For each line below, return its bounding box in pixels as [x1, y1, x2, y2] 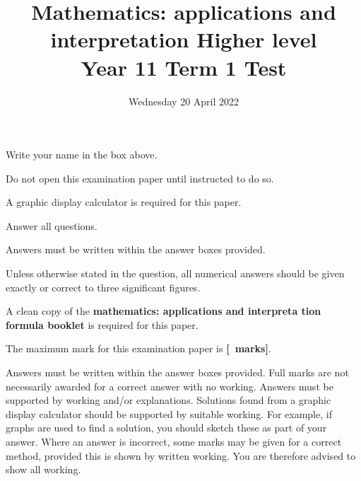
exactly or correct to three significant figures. [6, 279, 201, 294]
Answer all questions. [6, 218, 97, 233]
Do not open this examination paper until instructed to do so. [6, 170, 274, 185]
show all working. [6, 462, 81, 477]
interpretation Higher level [50, 25, 317, 54]
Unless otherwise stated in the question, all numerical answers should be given [6, 266, 345, 281]
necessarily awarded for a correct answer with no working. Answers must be [6, 378, 333, 393]
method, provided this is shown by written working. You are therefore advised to [6, 448, 356, 463]
